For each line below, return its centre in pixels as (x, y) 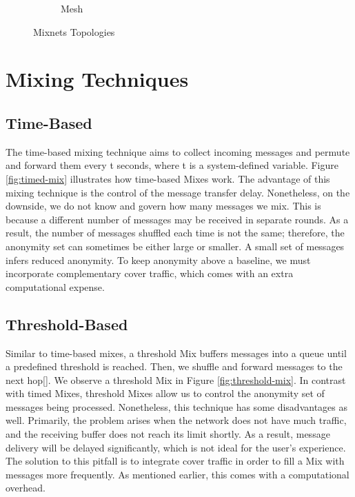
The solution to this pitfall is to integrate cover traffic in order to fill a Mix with (175, 461)
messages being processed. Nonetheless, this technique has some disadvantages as (177, 406)
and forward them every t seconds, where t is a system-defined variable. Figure (172, 165)
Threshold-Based (67, 324)
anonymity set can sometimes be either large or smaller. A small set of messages (175, 246)
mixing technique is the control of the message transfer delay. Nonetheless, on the (178, 192)
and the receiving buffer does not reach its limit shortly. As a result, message (168, 434)
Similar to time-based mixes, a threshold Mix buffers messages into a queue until (176, 353)
